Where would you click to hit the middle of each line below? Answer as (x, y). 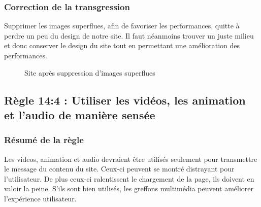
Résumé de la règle (44, 140)
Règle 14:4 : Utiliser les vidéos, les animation (125, 100)
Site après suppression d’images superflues (90, 72)
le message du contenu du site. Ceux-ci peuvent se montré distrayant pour (119, 169)
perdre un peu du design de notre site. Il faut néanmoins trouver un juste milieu (129, 35)
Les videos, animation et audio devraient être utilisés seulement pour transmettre (131, 159)
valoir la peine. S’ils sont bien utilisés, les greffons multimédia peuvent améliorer (129, 188)
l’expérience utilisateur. (40, 198)
